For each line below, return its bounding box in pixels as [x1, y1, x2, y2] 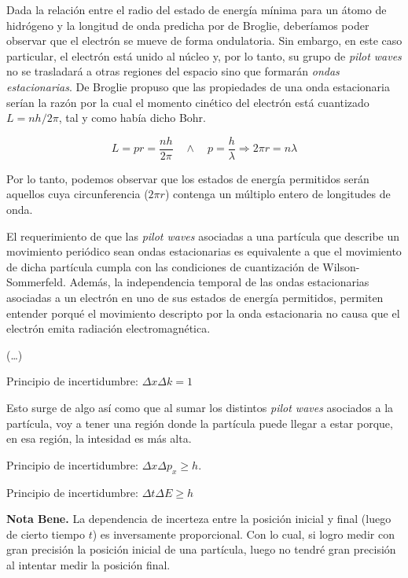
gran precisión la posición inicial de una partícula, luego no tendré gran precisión [6, 541, 396, 558]
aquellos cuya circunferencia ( [6, 186, 149, 202]
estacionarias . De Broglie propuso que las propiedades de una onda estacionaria [6, 78, 390, 94]
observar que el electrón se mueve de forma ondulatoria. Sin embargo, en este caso [6, 32, 402, 49]
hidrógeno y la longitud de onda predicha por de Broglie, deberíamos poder [6, 17, 369, 33]
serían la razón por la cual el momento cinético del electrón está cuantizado [6, 94, 369, 110]
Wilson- [322, 258, 360, 274]
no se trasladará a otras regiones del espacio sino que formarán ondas [6, 63, 340, 79]
